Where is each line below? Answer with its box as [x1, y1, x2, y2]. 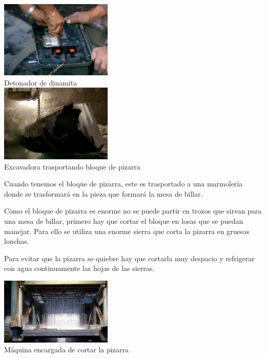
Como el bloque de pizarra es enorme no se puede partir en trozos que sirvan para [4, 205, 262, 216]
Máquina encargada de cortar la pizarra [4, 344, 129, 355]
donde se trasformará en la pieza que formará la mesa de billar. [4, 188, 203, 199]
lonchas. [4, 236, 29, 246]
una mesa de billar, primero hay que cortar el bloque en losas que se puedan [4, 215, 243, 226]
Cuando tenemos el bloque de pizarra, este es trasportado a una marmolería [4, 178, 243, 189]
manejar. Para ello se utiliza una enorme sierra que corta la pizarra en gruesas [4, 225, 250, 236]
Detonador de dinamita [4, 77, 77, 88]
